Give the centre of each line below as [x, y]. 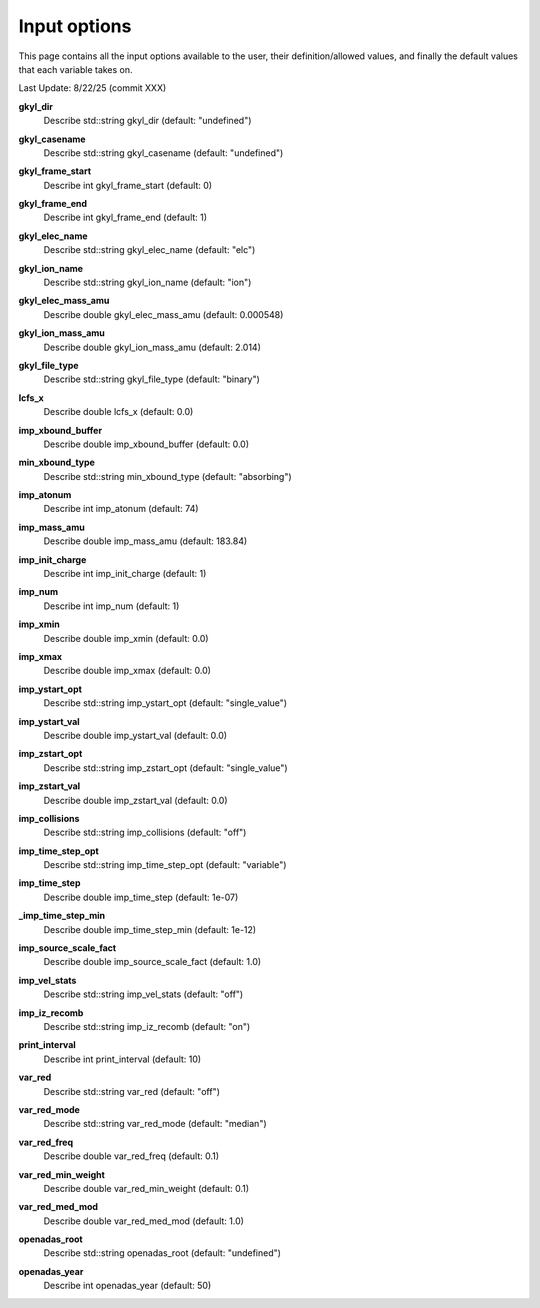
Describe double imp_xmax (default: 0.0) [127, 671]
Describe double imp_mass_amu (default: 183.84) [145, 541]
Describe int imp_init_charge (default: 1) [125, 574]
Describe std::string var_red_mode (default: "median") [155, 1124]
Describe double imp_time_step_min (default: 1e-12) [150, 929]
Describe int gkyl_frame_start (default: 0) [128, 185]
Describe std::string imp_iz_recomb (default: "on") [147, 1026]
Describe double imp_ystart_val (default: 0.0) [135, 735]
